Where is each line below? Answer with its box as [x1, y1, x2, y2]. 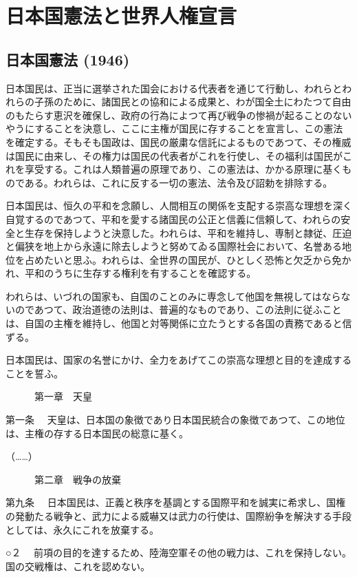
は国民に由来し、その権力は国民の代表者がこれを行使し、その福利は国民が [6, 148, 343, 162]
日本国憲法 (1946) [6, 48, 130, 70]
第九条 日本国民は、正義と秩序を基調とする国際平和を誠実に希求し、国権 [6, 495, 346, 510]
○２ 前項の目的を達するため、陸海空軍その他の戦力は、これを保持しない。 [6, 545, 352, 560]
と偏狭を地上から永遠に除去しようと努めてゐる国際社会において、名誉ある [6, 239, 342, 253]
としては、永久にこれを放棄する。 [6, 522, 160, 536]
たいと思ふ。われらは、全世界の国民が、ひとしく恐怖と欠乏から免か [43, 252, 351, 266]
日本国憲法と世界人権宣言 [6, 1, 237, 30]
